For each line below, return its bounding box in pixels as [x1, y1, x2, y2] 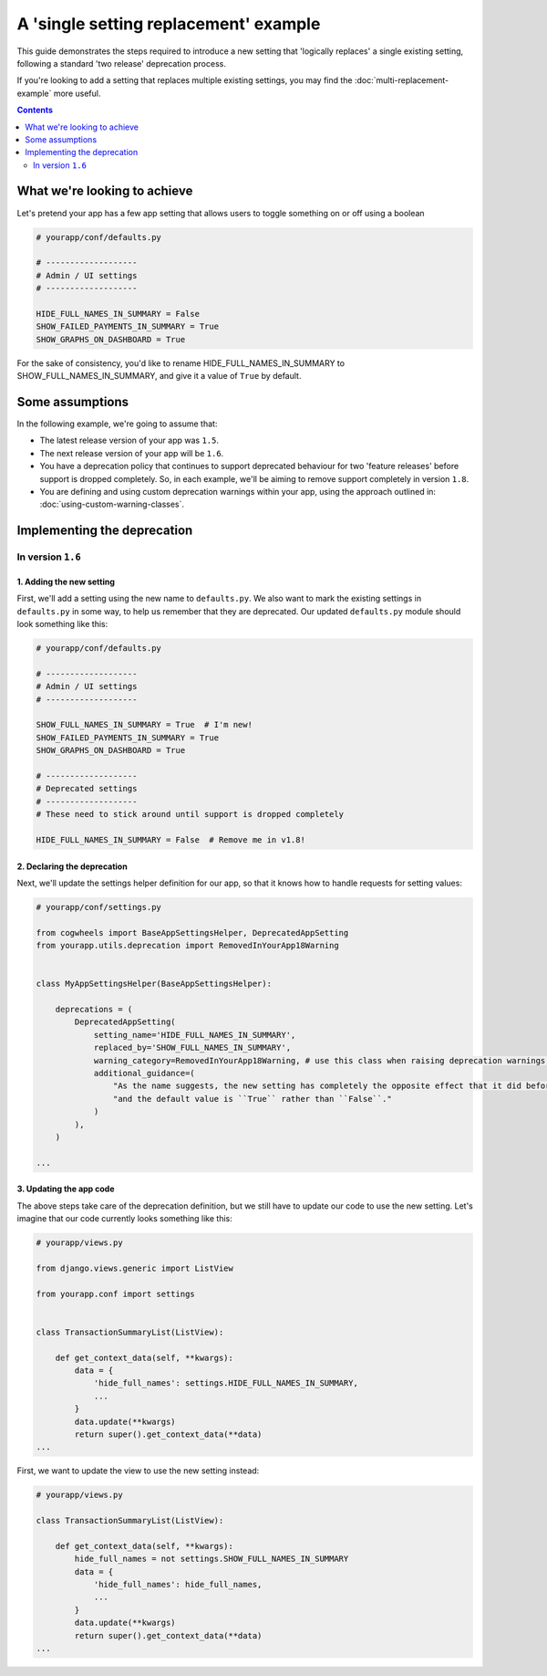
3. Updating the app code [16, 1183, 115, 1195]
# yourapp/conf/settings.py [36, 902, 161, 912]
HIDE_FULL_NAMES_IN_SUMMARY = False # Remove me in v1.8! [36, 834, 305, 844]
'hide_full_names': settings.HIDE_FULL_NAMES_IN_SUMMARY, [93, 1378, 359, 1388]
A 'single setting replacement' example [16, 14, 321, 34]
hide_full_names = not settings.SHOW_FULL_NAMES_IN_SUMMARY [74, 1554, 349, 1565]
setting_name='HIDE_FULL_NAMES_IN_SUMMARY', [93, 1030, 296, 1040]
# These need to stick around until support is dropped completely [36, 809, 345, 820]
